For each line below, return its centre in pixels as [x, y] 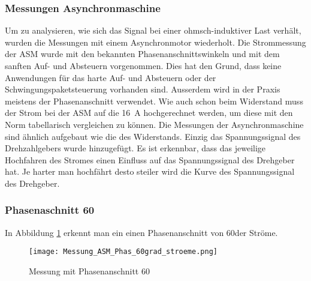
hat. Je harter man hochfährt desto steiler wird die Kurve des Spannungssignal [150, 171]
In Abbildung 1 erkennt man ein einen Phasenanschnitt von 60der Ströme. [141, 232]
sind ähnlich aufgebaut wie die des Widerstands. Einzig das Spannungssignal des [153, 136]
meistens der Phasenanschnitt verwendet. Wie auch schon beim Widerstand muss [154, 101]
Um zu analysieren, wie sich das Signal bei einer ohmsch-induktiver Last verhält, [153, 30]
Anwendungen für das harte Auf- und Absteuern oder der [111, 77]
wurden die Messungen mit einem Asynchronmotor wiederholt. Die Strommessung [155, 42]
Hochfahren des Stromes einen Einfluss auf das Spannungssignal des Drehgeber [150, 159]
